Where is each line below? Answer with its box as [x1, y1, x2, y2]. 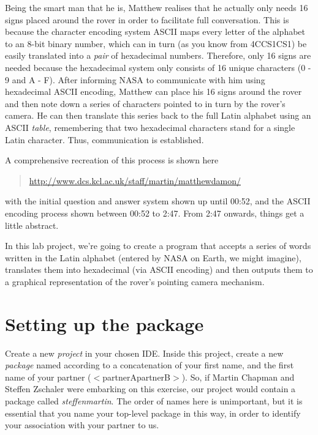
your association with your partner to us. [5, 418, 159, 431]
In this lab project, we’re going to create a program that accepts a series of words [5, 239, 311, 252]
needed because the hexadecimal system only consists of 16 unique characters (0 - [5, 61, 311, 73]
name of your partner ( [5, 370, 91, 383]
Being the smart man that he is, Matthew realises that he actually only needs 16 [5, 1, 308, 13]
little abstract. [5, 218, 59, 231]
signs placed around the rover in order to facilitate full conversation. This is [5, 13, 289, 26]
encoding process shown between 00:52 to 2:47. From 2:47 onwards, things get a [5, 206, 305, 219]
